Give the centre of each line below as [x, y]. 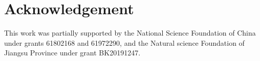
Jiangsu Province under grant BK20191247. [72, 53]
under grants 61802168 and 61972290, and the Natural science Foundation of [124, 42]
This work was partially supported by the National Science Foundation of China [130, 33]
